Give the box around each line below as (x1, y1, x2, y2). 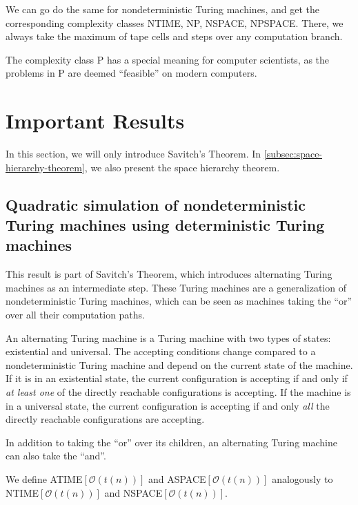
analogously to (272, 471, 333, 486)
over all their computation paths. (6, 307, 146, 322)
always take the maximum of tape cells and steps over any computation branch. (6, 29, 343, 44)
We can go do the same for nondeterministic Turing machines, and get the (6, 2, 319, 16)
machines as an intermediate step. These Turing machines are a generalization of (6, 280, 346, 294)
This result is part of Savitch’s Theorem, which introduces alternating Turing (6, 267, 332, 281)
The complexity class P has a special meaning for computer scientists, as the (6, 52, 330, 66)
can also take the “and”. (6, 448, 106, 463)
